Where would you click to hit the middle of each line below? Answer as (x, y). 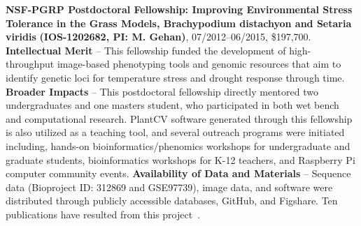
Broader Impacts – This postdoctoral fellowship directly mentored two (162, 91)
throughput (30, 64)
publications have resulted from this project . (103, 214)
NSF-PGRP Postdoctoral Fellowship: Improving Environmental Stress (179, 9)
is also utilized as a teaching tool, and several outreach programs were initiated (175, 132)
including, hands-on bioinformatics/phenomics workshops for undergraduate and (178, 145)
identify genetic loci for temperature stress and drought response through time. (175, 77)
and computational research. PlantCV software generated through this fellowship (179, 118)
